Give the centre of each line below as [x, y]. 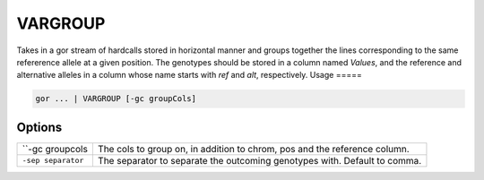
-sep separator [53, 161]
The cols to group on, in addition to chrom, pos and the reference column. [253, 149]
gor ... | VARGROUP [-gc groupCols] [116, 99]
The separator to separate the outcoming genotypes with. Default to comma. [259, 160]
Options [39, 127]
